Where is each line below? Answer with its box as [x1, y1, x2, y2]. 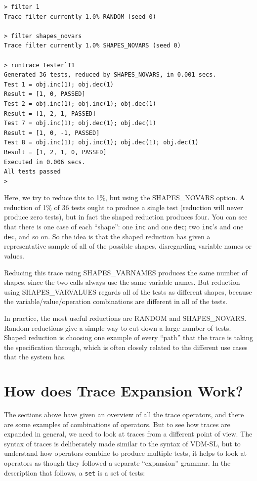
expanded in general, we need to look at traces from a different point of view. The [4, 429, 253, 439]
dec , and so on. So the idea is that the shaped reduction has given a [4, 231, 211, 241]
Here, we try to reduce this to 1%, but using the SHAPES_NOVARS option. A [4, 192, 245, 203]
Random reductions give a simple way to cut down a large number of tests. [4, 322, 231, 333]
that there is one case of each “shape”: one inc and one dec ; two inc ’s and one [4, 221, 244, 232]
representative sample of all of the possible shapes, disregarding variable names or [4, 241, 252, 251]
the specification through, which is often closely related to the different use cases [4, 342, 248, 352]
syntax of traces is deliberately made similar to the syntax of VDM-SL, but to [4, 438, 241, 448]
